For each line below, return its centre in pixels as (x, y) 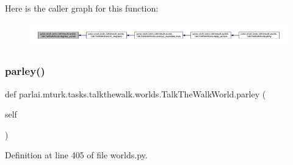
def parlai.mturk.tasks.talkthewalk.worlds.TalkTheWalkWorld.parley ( (136, 93)
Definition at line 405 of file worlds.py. (76, 155)
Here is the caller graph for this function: (82, 8)
